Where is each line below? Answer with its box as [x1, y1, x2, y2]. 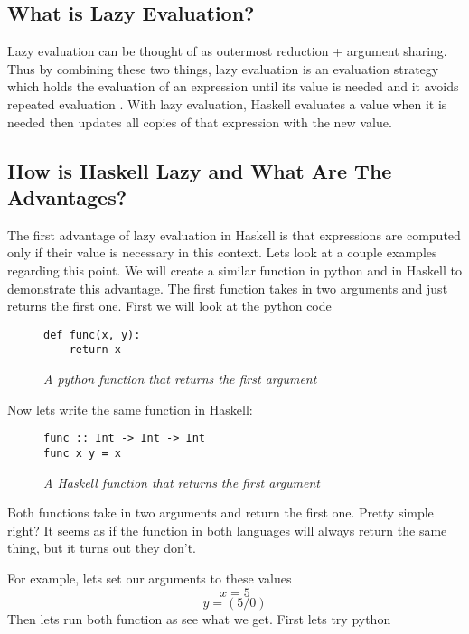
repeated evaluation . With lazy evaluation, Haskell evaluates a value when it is [7, 94, 447, 113]
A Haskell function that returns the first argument [43, 472, 320, 491]
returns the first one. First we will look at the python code [7, 296, 332, 315]
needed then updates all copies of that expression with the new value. [7, 112, 392, 131]
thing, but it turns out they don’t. [7, 538, 197, 557]
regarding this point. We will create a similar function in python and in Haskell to [7, 260, 462, 279]
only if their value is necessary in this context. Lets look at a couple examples [7, 243, 437, 262]
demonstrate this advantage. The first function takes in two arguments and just [7, 278, 448, 297]
